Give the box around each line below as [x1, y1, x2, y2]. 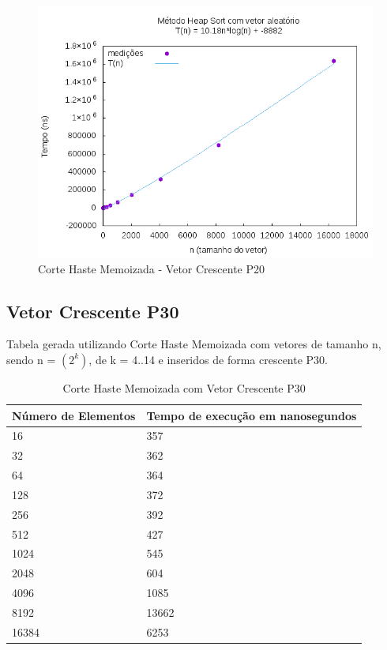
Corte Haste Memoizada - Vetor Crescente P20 [38, 260, 265, 276]
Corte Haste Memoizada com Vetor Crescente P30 [62, 379, 306, 396]
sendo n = [6, 351, 56, 367]
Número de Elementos [12, 407, 136, 423]
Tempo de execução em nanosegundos [146, 407, 357, 423]
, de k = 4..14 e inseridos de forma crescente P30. [88, 351, 328, 367]
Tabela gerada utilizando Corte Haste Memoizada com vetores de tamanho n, [6, 336, 381, 352]
